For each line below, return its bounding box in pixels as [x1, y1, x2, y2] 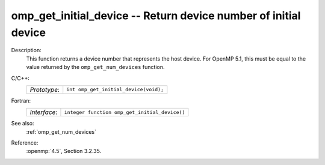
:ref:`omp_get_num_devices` [26, 128, 96, 135]
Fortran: [11, 97, 31, 104]
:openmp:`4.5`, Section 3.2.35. [26, 148, 102, 155]
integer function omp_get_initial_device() [64, 109, 185, 115]
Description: [11, 47, 42, 54]
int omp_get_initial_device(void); [66, 86, 164, 93]
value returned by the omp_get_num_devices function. [26, 64, 165, 71]
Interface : [29, 108, 58, 116]
